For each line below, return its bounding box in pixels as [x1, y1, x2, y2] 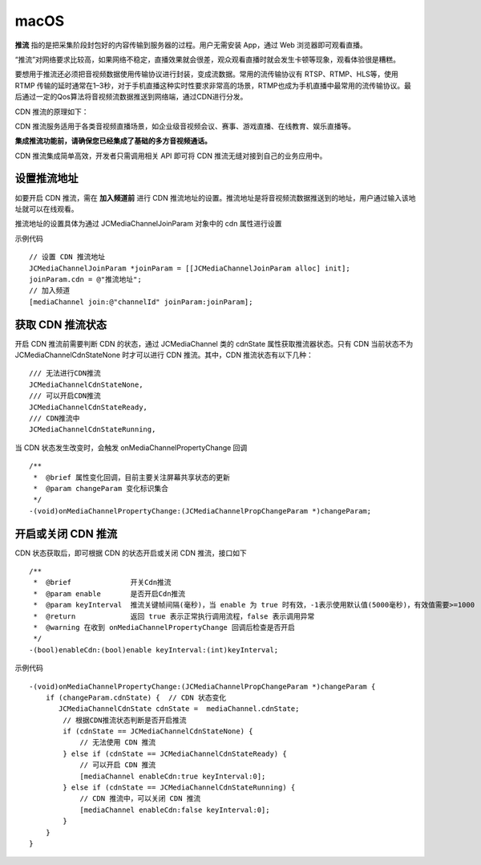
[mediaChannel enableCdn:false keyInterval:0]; [79, 805, 270, 814]
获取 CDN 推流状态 [14, 318, 107, 331]
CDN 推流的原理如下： [14, 107, 89, 116]
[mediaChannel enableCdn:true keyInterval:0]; [79, 771, 266, 781]
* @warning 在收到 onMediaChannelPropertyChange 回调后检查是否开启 [33, 623, 296, 631]
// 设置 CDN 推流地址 [29, 253, 106, 262]
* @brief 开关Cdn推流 [33, 578, 172, 587]
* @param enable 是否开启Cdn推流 [33, 589, 186, 598]
